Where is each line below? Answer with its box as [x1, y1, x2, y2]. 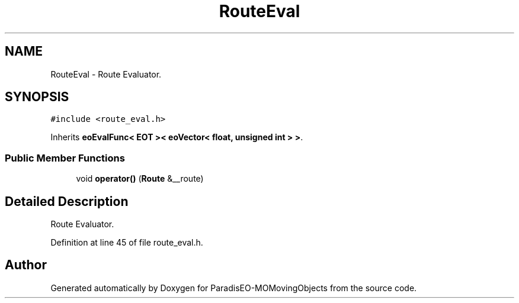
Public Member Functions [5, 151, 125, 164]
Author [5, 257, 47, 273]
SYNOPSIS [5, 89, 69, 105]
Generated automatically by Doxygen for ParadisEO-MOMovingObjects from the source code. [50, 282, 417, 293]
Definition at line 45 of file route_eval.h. [50, 237, 203, 248]
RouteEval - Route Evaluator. [50, 69, 162, 79]
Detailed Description [5, 194, 129, 209]
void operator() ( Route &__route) [76, 173, 204, 184]
